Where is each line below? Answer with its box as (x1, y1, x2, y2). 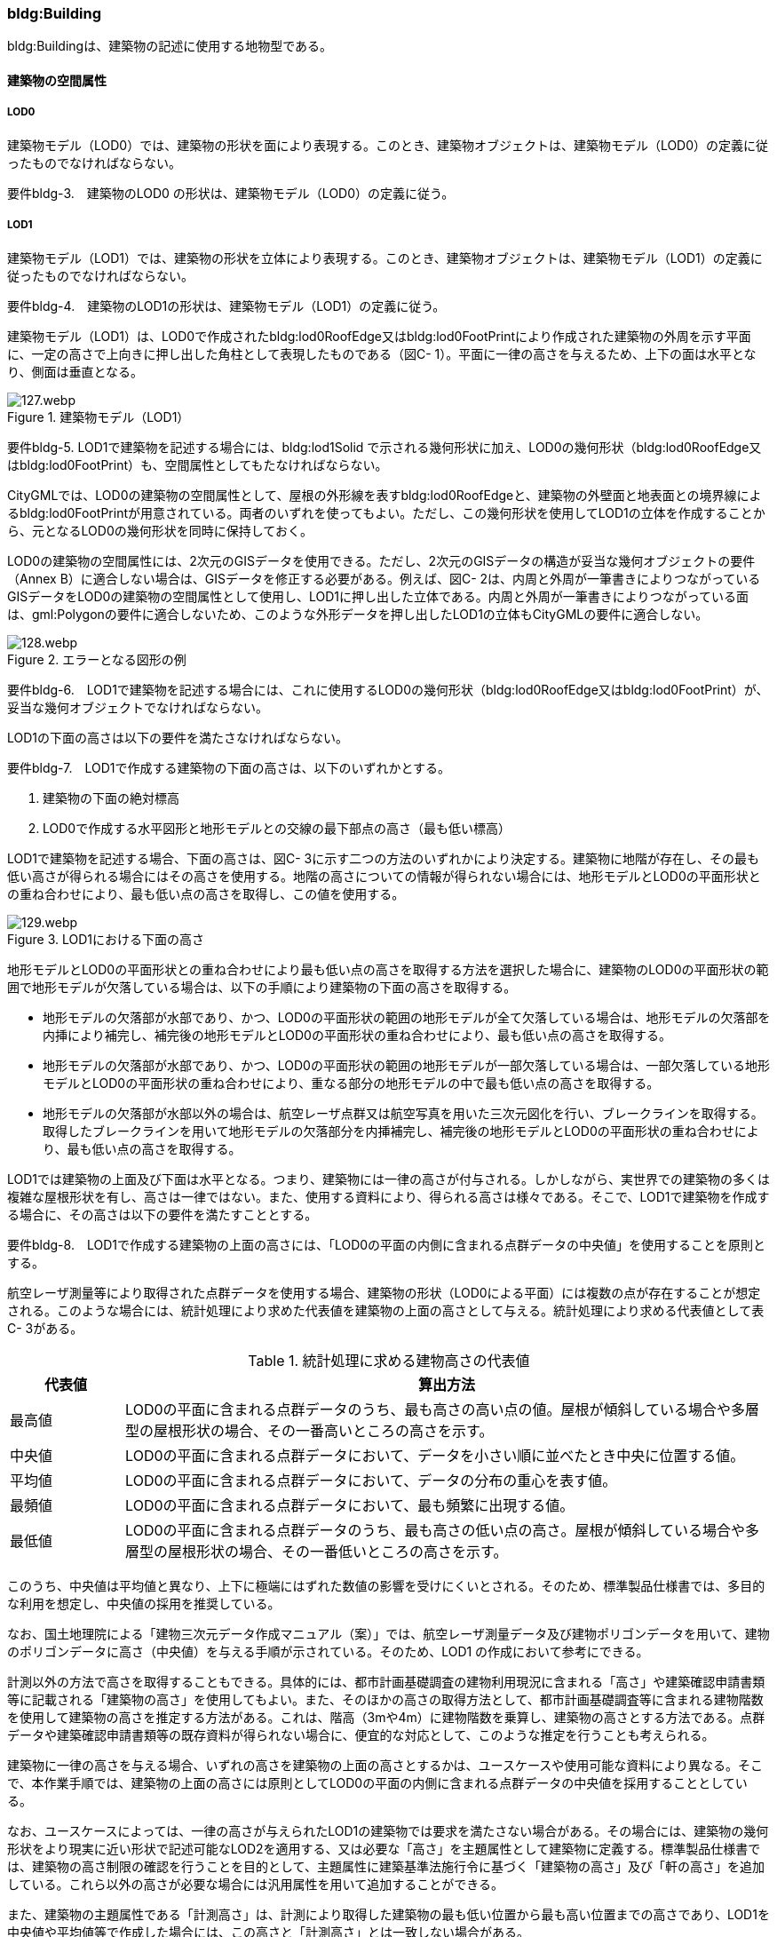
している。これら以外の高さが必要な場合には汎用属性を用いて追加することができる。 (7, 1876, 503, 1892)
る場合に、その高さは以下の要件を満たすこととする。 (7, 1206, 318, 1222)
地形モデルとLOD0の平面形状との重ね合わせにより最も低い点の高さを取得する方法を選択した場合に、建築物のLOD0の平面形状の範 (7, 961, 769, 977)
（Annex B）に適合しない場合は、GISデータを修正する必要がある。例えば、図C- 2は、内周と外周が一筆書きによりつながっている (7, 570, 761, 586)
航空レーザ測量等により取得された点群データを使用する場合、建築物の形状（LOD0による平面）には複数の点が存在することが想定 (7, 1284, 761, 1300)
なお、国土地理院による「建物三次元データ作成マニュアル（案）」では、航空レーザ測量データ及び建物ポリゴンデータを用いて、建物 (7, 1625, 770, 1641)
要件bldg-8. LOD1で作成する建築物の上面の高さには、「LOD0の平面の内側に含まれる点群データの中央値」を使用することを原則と (7, 1236, 766, 1252)
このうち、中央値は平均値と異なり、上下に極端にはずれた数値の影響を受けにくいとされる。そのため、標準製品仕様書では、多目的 (7, 1577, 765, 1593)
